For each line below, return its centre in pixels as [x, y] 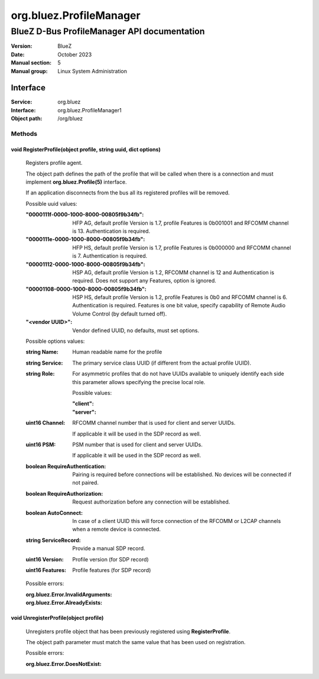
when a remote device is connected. [117, 529]
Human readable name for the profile [117, 352]
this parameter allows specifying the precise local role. [139, 382]
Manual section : [31, 63]
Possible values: [92, 392]
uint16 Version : [45, 559]
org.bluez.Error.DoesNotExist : [64, 664]
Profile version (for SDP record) [110, 559]
